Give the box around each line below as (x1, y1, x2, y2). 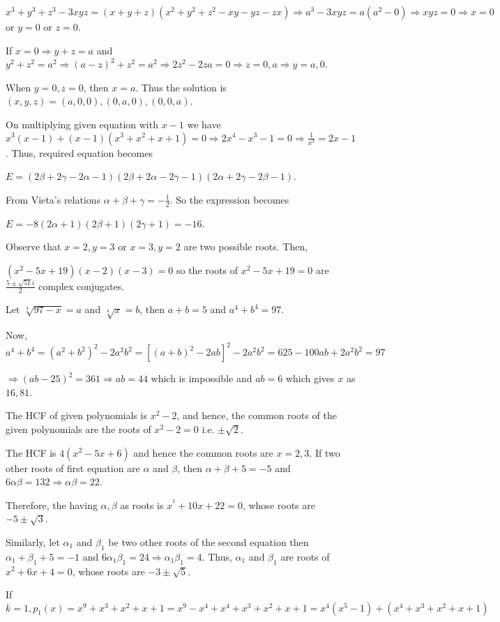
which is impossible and (151, 371, 252, 386)
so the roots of (176, 262, 238, 277)
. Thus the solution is (135, 79, 227, 94)
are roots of (280, 549, 330, 563)
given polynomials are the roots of (6, 421, 151, 436)
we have (187, 116, 221, 131)
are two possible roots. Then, (183, 239, 308, 254)
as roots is (120, 497, 164, 512)
